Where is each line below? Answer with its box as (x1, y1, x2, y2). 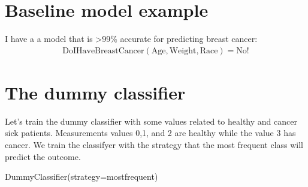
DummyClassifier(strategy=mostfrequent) (5, 170, 158, 183)
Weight (169, 46, 197, 55)
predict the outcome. (5, 150, 81, 162)
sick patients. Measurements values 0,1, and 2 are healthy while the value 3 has (5, 126, 296, 139)
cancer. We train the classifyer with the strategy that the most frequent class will (5, 138, 304, 151)
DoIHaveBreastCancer (62, 46, 144, 55)
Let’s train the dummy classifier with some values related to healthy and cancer (5, 114, 297, 127)
